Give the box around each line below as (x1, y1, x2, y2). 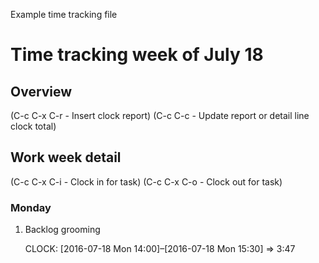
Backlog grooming (24, 224, 101, 236)
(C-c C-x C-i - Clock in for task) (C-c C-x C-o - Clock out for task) (10, 175, 283, 188)
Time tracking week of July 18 (10, 44, 264, 66)
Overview (10, 83, 73, 100)
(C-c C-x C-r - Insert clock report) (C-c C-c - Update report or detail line (10, 110, 310, 121)
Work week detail (10, 149, 122, 166)
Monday (10, 200, 52, 214)
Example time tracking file (10, 9, 118, 20)
